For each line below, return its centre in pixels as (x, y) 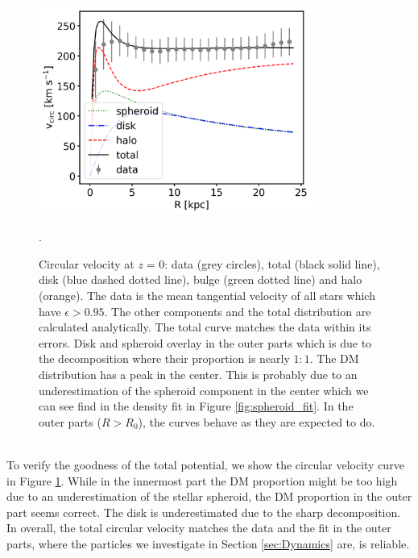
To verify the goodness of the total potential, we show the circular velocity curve (205, 464)
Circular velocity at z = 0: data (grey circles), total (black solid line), (209, 263)
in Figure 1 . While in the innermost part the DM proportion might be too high (202, 480)
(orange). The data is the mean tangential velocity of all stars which (207, 296)
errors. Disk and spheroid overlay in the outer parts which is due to (205, 342)
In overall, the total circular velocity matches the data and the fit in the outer (199, 528)
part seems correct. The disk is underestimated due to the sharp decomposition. (204, 512)
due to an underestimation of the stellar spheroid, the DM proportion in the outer (209, 496)
